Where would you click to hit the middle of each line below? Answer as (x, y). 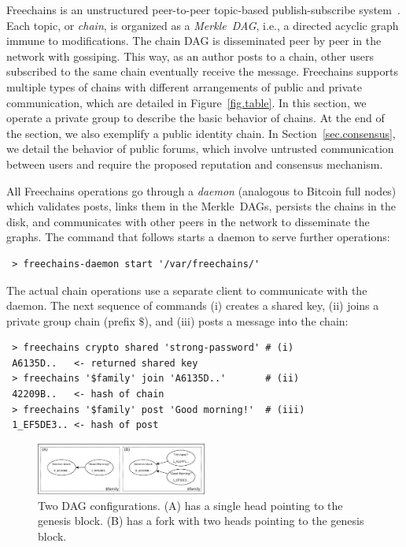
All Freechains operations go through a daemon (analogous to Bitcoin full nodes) (201, 190)
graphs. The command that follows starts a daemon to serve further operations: (198, 237)
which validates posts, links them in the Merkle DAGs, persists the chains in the (201, 206)
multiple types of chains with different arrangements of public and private (184, 86)
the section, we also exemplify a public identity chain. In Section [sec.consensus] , (201, 133)
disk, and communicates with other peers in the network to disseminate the (188, 221)
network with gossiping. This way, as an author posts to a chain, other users (190, 56)
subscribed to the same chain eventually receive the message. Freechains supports (202, 71)
